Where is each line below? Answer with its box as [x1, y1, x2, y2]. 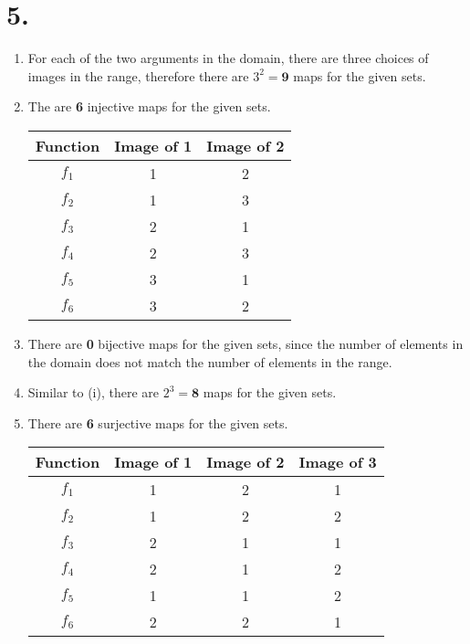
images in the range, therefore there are [27, 66, 249, 85]
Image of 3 [298, 451, 377, 473]
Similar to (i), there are [27, 383, 160, 402]
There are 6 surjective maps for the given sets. [27, 413, 288, 432]
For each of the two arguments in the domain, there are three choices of [27, 48, 429, 68]
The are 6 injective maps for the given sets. [27, 97, 271, 116]
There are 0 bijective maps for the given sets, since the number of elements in [27, 333, 464, 353]
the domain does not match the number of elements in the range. [27, 352, 392, 371]
